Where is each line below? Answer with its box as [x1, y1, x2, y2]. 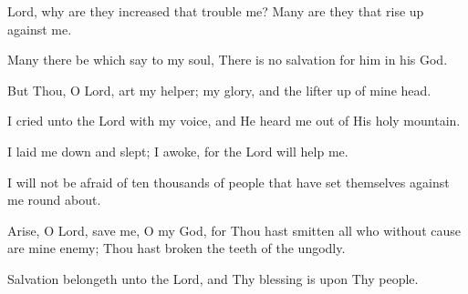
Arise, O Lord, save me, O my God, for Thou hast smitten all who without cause [7, 220, 461, 239]
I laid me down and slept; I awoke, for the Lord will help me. [7, 141, 348, 160]
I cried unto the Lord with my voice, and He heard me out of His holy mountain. [7, 111, 461, 130]
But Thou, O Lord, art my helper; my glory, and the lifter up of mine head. [7, 80, 432, 99]
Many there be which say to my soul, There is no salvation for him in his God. [7, 50, 448, 69]
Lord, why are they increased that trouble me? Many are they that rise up [7, 2, 424, 20]
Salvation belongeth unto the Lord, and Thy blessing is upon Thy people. [7, 269, 419, 288]
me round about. [7, 190, 101, 209]
